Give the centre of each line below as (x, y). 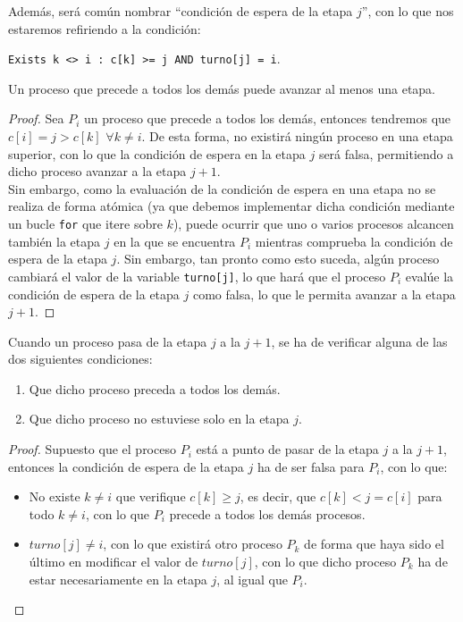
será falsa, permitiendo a (386, 153)
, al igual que (252, 579)
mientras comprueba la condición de (354, 241)
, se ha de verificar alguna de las (359, 341)
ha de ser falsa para (311, 466)
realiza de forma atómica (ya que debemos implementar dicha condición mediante (231, 206)
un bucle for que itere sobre (85, 223)
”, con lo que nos (408, 11)
